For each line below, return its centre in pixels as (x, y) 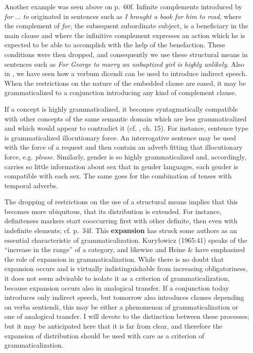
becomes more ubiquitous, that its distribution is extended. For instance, (113, 211)
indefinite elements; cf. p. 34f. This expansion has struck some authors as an (121, 230)
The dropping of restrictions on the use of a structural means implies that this (121, 202)
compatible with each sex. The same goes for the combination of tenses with (118, 176)
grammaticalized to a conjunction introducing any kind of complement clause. (120, 92)
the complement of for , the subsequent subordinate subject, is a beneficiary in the (126, 26)
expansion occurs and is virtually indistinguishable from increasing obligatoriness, (126, 268)
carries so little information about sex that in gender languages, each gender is (121, 166)
